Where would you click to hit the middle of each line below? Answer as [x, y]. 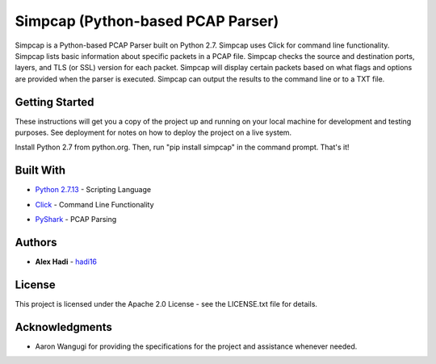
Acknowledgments [64, 327]
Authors [36, 242]
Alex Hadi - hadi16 [66, 261]
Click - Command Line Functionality [94, 204]
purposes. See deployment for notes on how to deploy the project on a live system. [153, 132]
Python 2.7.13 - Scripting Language [93, 190]
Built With [40, 171]
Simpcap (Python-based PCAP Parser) [147, 21]
